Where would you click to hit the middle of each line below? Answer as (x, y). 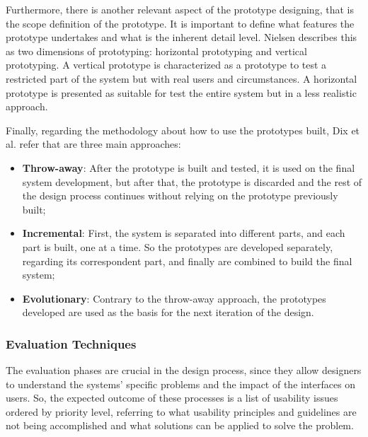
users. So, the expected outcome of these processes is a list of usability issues (172, 398)
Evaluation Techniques (71, 343)
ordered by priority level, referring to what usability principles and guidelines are (181, 411)
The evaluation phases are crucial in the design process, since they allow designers (184, 370)
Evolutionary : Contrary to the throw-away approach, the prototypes (174, 298)
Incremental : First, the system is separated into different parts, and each (184, 233)
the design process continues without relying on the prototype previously (180, 196)
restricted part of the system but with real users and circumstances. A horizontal (182, 78)
